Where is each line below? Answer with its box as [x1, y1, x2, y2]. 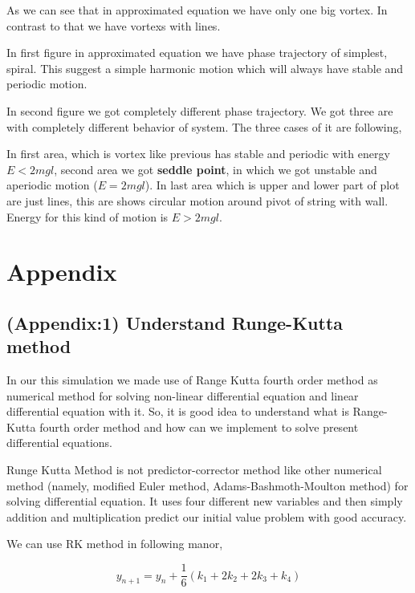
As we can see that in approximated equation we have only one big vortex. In [6, 2, 388, 18]
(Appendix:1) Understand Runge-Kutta [6, 310, 344, 335]
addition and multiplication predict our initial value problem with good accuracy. [6, 508, 407, 525]
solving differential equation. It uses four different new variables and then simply [6, 493, 403, 510]
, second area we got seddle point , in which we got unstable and [54, 160, 377, 177]
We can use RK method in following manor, [6, 535, 223, 552]
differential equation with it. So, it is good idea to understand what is [6, 403, 349, 420]
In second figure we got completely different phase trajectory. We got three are [6, 102, 393, 119]
